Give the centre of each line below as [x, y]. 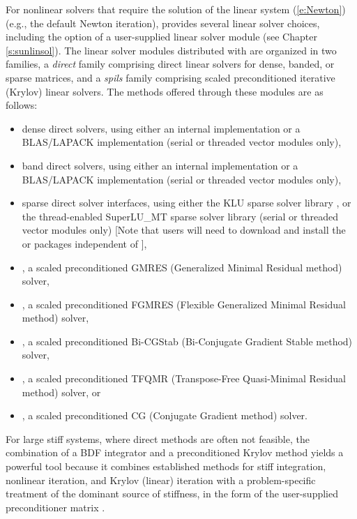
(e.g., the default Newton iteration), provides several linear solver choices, [163, 23]
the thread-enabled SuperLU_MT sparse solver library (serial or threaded [180, 216]
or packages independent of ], [84, 243]
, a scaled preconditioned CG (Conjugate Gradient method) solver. [165, 415]
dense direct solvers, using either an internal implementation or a [161, 128]
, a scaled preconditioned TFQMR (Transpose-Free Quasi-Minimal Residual [184, 378]
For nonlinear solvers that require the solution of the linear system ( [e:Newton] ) [176, 9]
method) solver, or [61, 392]
